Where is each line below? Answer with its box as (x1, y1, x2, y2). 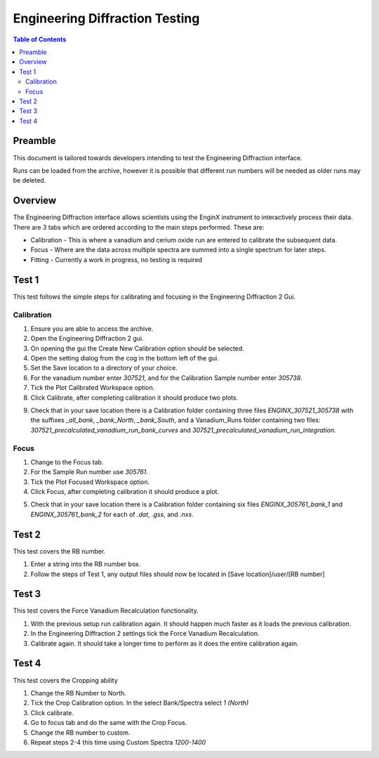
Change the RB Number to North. (30, 688, 126, 697)
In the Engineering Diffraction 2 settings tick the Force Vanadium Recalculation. (30, 629, 260, 638)
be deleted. (13, 176, 46, 185)
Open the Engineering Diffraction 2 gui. (30, 334, 144, 343)
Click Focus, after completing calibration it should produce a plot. (30, 488, 220, 496)
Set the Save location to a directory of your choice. (30, 364, 178, 372)
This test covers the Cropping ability (13, 676, 119, 684)
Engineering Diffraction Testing (13, 11, 200, 26)
